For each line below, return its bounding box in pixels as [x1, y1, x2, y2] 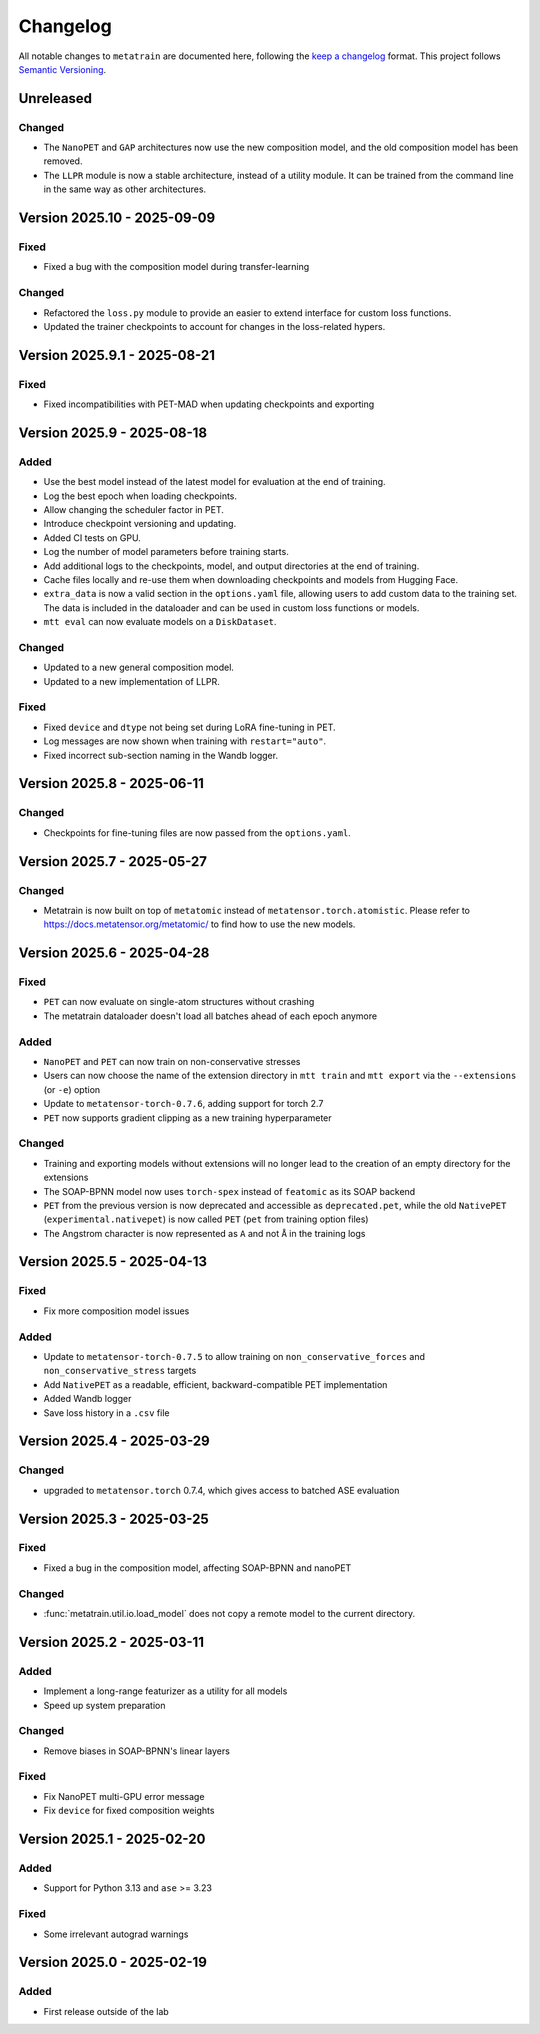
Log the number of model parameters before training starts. [43, 546, 289, 558]
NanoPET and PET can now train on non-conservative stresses [43, 1056, 301, 1068]
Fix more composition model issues [43, 1305, 190, 1317]
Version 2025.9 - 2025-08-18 [18, 424, 208, 441]
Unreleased [18, 90, 93, 107]
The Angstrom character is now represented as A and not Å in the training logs [43, 1227, 366, 1239]
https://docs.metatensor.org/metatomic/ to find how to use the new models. [43, 918, 356, 930]
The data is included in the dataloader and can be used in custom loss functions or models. [43, 601, 420, 614]
